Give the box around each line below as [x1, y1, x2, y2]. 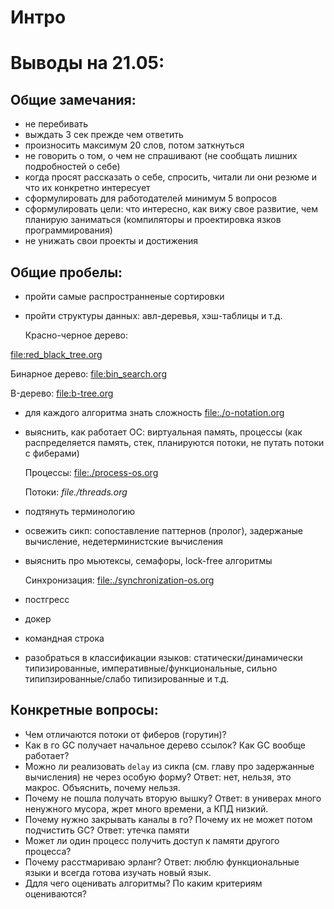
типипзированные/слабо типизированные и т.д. [24, 673, 230, 685]
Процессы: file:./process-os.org [24, 467, 159, 478]
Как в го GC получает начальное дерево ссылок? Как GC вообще [24, 739, 306, 751]
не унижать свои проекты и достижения [24, 235, 199, 247]
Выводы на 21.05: [10, 52, 165, 75]
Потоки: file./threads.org [24, 486, 128, 498]
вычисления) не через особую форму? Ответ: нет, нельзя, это [24, 771, 292, 783]
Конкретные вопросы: [10, 702, 159, 719]
